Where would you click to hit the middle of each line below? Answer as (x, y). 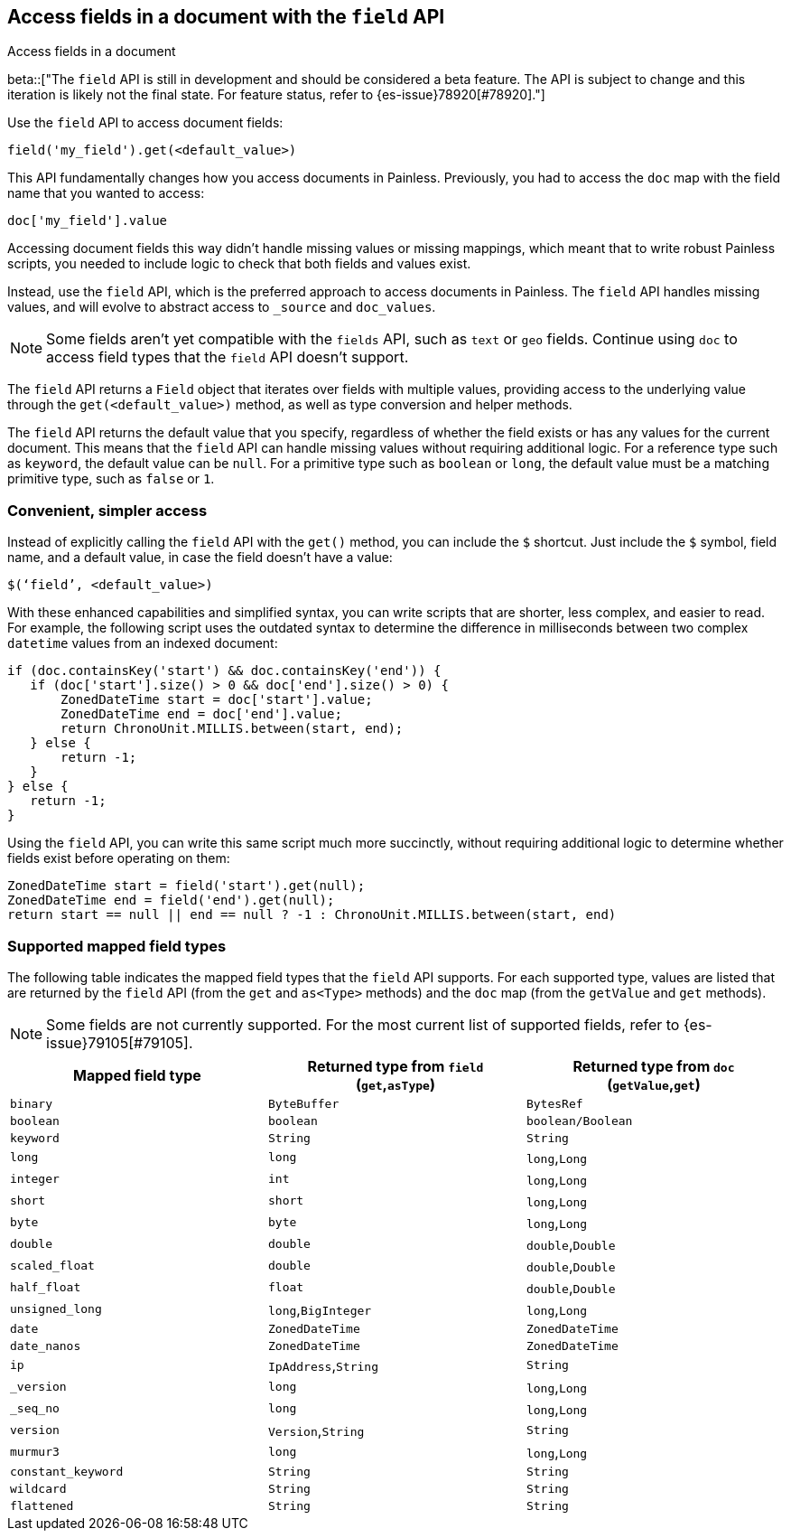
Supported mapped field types (117, 946)
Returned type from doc (654, 1066)
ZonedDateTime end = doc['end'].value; (201, 714)
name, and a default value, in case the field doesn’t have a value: (200, 558)
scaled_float (52, 1266)
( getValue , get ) (654, 1084)
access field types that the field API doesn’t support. (228, 357)
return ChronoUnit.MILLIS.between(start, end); (232, 729)
